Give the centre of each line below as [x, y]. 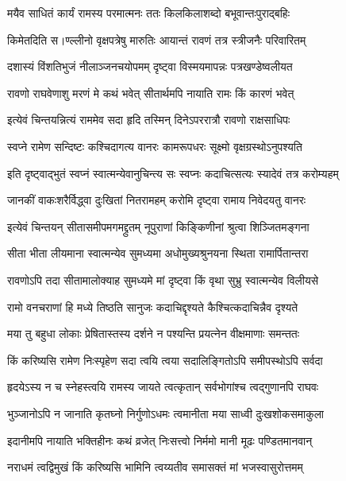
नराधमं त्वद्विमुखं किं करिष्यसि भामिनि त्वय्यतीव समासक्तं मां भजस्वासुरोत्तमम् [155, 467]
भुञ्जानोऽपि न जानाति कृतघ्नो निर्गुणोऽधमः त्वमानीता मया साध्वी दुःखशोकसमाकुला [166, 413]
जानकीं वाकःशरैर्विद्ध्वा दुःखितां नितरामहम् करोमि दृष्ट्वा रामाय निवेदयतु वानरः [157, 200]
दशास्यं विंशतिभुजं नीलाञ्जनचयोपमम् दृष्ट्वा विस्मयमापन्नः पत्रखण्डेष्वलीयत [150, 66]
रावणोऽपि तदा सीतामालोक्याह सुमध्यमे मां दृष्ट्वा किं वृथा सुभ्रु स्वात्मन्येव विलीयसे [163, 279]
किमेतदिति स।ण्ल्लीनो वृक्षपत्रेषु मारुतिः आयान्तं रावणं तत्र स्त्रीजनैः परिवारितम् [157, 39]
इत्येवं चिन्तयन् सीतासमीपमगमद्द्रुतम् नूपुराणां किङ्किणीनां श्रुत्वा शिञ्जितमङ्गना [158, 226]
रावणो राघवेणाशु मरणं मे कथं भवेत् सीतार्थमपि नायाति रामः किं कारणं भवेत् [151, 93]
